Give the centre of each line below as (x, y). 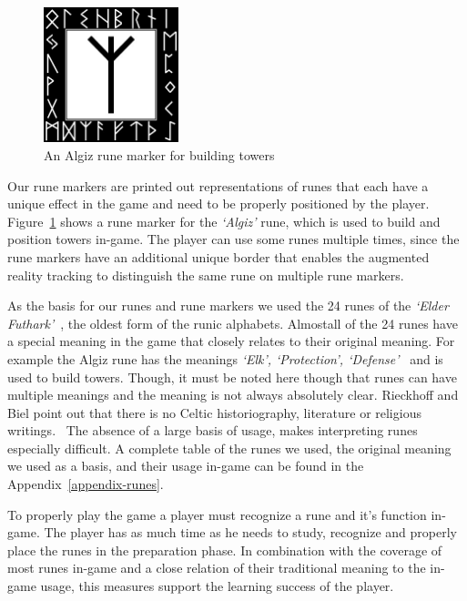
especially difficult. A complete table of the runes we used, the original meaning (229, 448)
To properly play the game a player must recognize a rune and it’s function (217, 514)
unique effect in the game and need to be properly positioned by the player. (218, 204)
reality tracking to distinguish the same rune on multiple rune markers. (206, 275)
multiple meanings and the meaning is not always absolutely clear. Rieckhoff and (233, 395)
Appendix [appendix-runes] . (86, 484)
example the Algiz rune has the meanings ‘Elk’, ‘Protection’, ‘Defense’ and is (225, 358)
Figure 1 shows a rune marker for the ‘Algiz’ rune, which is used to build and (224, 221)
